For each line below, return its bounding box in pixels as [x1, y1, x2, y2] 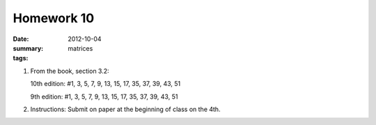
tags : [13, 54, 29, 62]
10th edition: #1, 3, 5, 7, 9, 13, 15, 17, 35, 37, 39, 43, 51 [30, 80, 181, 88]
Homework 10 [13, 10, 95, 26]
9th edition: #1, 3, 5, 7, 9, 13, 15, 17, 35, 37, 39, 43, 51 [30, 92, 178, 101]
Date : [13, 35, 29, 43]
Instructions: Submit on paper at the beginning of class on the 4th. [30, 105, 221, 113]
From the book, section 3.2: [30, 67, 109, 75]
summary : [13, 44, 44, 52]
